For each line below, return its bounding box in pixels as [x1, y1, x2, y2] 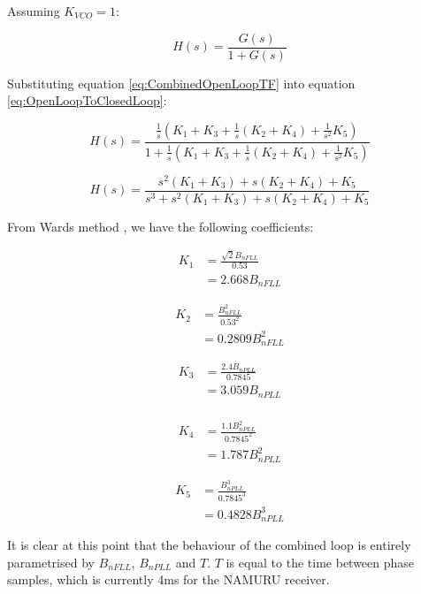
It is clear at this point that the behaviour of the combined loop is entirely [7, 536, 411, 554]
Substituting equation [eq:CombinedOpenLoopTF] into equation [7, 73, 356, 92]
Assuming [7, 2, 60, 19]
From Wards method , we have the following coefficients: [7, 217, 314, 235]
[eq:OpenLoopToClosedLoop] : [7, 91, 167, 110]
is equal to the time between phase [226, 552, 415, 571]
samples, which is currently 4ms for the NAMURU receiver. [7, 570, 330, 589]
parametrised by [7, 552, 95, 571]
